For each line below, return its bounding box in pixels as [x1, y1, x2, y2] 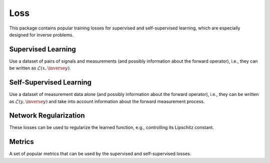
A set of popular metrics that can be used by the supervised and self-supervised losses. [9, 150, 191, 157]
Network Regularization [9, 111, 85, 120]
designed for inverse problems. [9, 31, 74, 37]
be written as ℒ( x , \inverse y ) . [9, 65, 71, 71]
